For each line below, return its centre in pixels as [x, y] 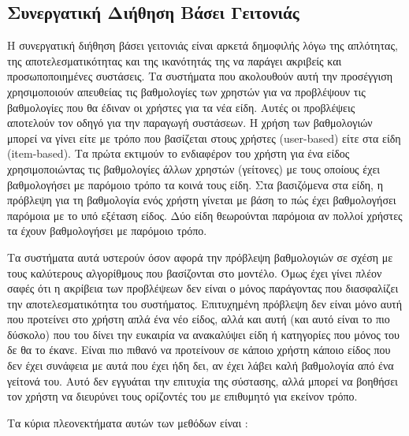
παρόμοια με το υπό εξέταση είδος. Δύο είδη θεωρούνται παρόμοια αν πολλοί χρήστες [205, 215]
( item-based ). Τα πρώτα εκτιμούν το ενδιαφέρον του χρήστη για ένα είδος [178, 153]
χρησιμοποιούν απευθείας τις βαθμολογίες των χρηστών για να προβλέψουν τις [186, 91]
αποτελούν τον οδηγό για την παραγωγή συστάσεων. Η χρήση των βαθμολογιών [190, 123]
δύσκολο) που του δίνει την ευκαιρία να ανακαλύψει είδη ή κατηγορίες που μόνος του [203, 334]
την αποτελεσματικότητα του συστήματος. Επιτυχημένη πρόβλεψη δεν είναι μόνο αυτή [205, 303]
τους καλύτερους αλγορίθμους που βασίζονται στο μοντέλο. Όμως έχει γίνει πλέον [195, 272]
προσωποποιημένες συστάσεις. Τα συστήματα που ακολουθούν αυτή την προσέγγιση [200, 76]
